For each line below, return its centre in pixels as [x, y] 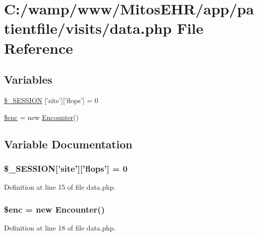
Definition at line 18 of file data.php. [60, 227]
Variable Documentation [68, 144]
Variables [28, 79]
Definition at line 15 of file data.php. [60, 187]
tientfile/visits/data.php [88, 28]
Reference [39, 48]
